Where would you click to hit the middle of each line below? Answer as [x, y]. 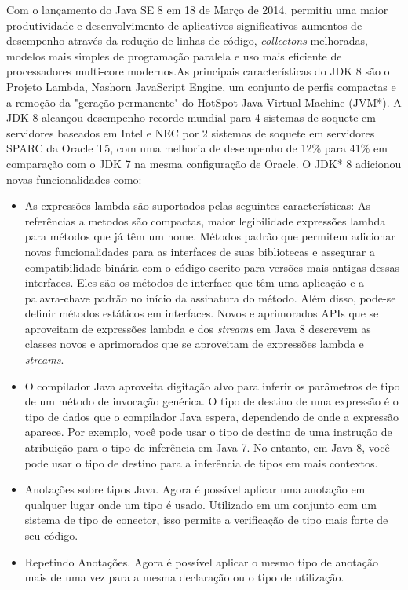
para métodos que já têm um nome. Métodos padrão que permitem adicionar [210, 236]
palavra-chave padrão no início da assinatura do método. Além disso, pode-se [210, 297]
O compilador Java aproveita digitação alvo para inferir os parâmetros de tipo [212, 385]
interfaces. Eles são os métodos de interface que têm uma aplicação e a [195, 282]
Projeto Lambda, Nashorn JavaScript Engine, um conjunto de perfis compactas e [201, 86]
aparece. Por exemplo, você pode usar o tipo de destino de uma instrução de [208, 432]
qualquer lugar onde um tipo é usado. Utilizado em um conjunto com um [200, 504]
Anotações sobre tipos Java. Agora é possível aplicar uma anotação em [195, 489]
